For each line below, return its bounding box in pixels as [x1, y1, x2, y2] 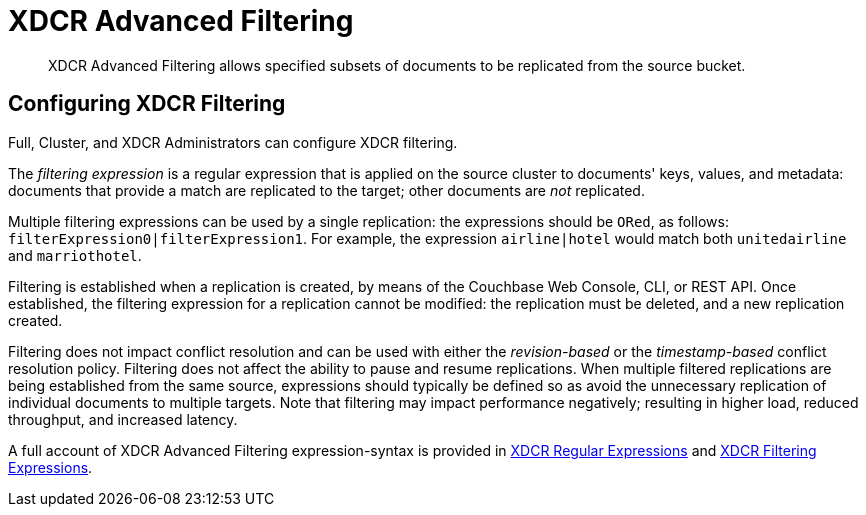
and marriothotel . [8, 246, 142, 264]
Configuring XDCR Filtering [8, 91, 286, 117]
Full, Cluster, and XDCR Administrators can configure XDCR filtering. [8, 133, 458, 151]
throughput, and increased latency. [8, 410, 238, 428]
